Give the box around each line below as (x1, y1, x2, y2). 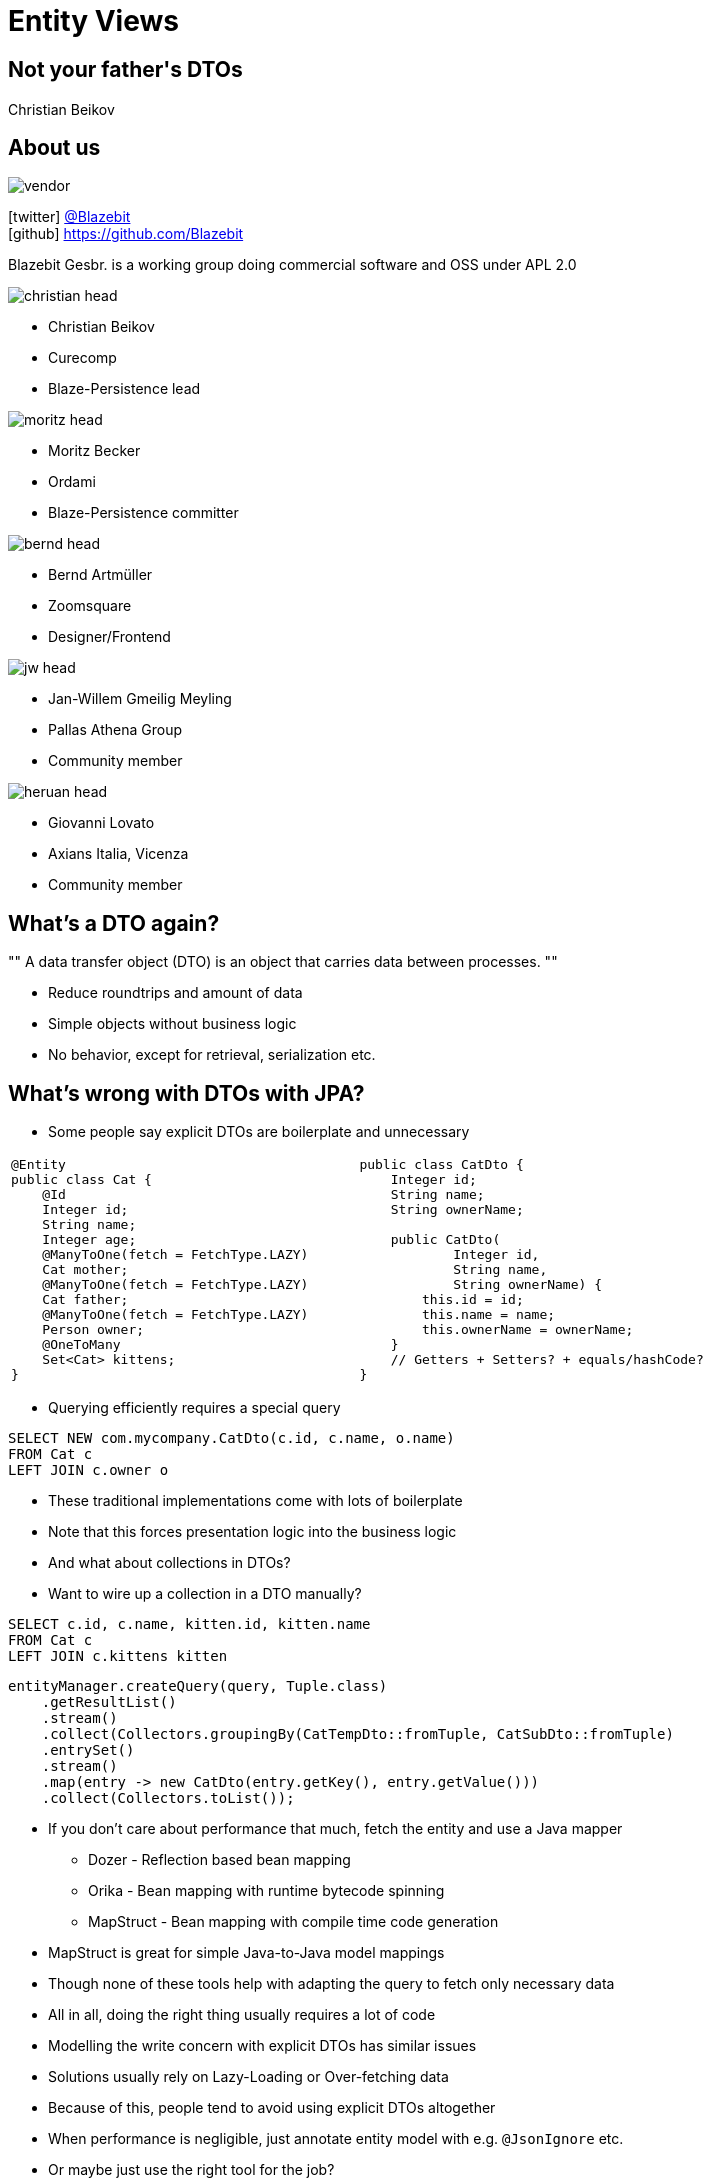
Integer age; (42, 1232, 137, 1248)
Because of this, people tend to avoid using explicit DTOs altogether (48, 2099, 496, 2117)
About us (8, 134, 101, 160)
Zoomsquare (48, 597, 132, 615)
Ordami (48, 473, 96, 491)
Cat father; (42, 1292, 129, 1308)
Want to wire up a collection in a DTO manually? (48, 1585, 362, 1603)
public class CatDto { (359, 1157, 524, 1173)
